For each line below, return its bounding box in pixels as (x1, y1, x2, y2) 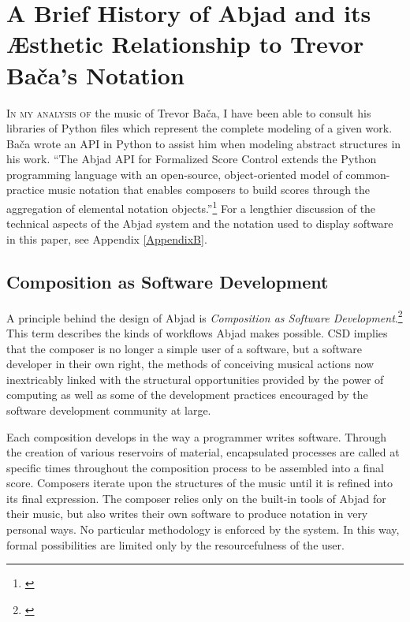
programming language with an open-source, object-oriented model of (6, 166, 342, 182)
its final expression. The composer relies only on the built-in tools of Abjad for (6, 490, 386, 506)
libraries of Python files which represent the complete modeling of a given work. (6, 120, 393, 136)
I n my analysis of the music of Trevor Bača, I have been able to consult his (6, 104, 371, 121)
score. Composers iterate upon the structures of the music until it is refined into (6, 475, 393, 491)
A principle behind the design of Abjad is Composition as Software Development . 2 (6, 307, 403, 326)
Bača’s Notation (6, 58, 184, 91)
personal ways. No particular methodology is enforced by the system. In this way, (6, 521, 400, 538)
